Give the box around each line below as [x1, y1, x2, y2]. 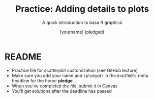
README [4, 51, 42, 62]
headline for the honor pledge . [11, 78, 74, 83]
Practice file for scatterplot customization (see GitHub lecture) [11, 67, 138, 73]
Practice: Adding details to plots [15, 3, 150, 15]
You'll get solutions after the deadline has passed [11, 88, 112, 94]
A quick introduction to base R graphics [42, 20, 123, 25]
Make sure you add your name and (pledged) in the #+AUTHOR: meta [11, 72, 149, 79]
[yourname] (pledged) [60, 29, 105, 35]
